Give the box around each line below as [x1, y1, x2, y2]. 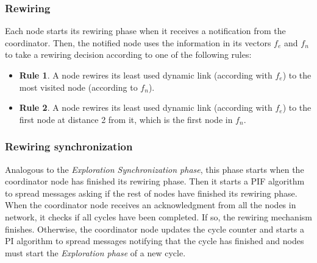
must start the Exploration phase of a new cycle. [5, 246, 186, 259]
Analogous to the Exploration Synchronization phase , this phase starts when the [5, 163, 304, 175]
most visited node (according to [19, 80, 138, 93]
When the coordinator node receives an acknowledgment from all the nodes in [5, 198, 296, 211]
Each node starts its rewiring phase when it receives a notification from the [5, 24, 286, 37]
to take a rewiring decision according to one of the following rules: [5, 48, 252, 61]
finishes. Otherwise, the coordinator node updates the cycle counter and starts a [5, 222, 305, 235]
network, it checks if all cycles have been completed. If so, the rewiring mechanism [5, 210, 312, 223]
